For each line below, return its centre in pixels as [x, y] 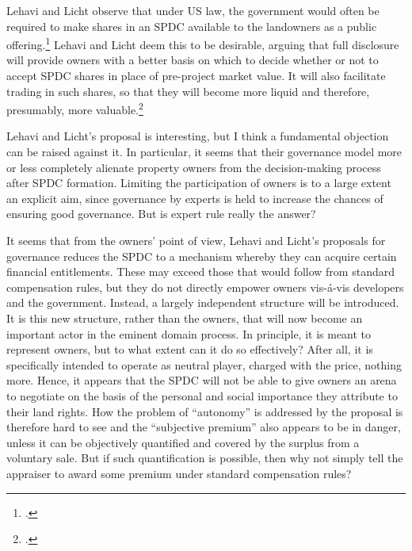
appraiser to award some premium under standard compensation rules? [179, 473]
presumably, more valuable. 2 [75, 108]
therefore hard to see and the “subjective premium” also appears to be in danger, [204, 427]
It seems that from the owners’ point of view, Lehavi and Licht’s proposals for [196, 241]
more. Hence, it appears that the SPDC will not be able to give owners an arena [202, 380]
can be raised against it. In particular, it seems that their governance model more [204, 152]
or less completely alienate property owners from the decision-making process [194, 167]
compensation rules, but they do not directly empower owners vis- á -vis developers [205, 287]
